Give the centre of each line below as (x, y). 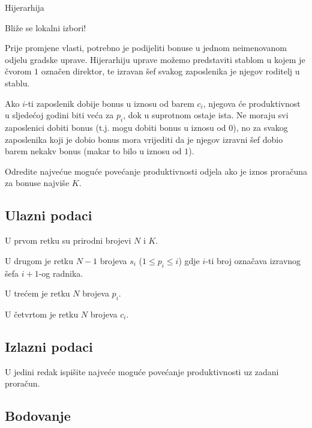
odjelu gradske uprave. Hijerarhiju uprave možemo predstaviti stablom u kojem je (155, 59)
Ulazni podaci (49, 215)
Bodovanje (38, 416)
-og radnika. (61, 273)
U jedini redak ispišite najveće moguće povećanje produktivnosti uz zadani (142, 371)
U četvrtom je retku (42, 314)
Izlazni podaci (49, 346)
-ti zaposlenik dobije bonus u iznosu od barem (110, 103)
